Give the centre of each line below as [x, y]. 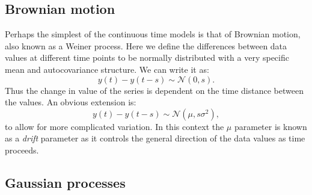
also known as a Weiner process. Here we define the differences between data [146, 45]
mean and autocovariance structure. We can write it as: [107, 69]
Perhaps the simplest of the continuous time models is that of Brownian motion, [153, 34]
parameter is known [271, 126]
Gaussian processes [65, 182]
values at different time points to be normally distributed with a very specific [147, 57]
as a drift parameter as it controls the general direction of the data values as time [155, 138]
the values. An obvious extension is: [71, 102]
